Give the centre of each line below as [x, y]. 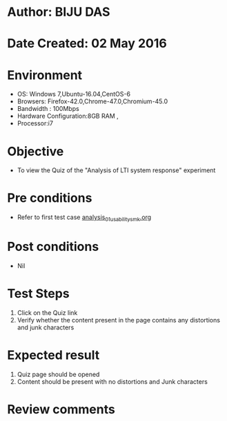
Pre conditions [50, 198]
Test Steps [39, 294]
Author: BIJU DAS [59, 12]
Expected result [53, 355]
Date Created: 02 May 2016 [87, 44]
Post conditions [53, 247]
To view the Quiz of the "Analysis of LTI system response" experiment [116, 170]
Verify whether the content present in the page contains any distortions [119, 320]
